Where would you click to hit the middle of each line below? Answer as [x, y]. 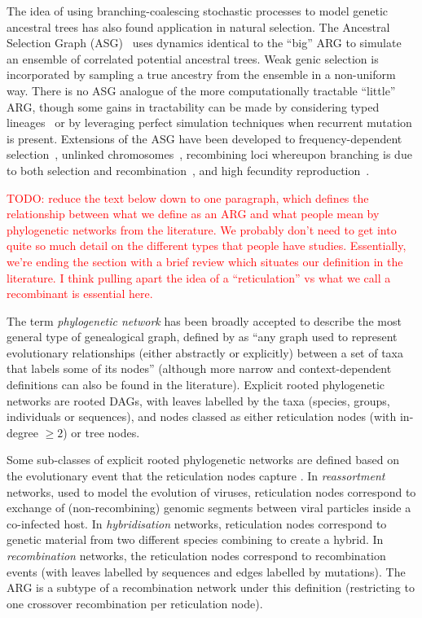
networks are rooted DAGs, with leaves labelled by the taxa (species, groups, [198, 400]
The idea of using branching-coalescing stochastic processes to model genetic [198, 11]
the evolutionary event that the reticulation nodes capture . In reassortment [196, 476]
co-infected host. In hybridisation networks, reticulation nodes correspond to [197, 523]
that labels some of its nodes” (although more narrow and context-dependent [199, 368]
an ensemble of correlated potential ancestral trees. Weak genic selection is [193, 58]
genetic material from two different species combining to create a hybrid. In [195, 539]
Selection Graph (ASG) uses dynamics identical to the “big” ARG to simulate [204, 43]
